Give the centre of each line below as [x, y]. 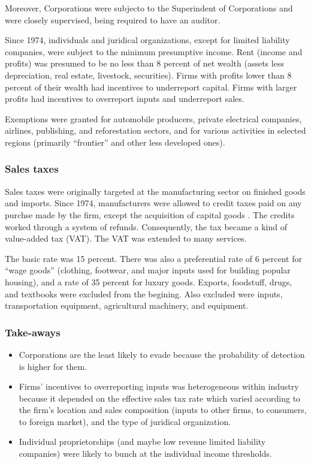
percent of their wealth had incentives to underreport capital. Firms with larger [151, 87]
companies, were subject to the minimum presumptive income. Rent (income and [154, 51]
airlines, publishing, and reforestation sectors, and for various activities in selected [155, 130]
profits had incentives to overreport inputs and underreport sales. [125, 99]
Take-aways [33, 332]
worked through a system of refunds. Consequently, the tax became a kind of [146, 226]
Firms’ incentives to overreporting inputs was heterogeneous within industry [159, 386]
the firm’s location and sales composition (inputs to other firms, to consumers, [163, 410]
